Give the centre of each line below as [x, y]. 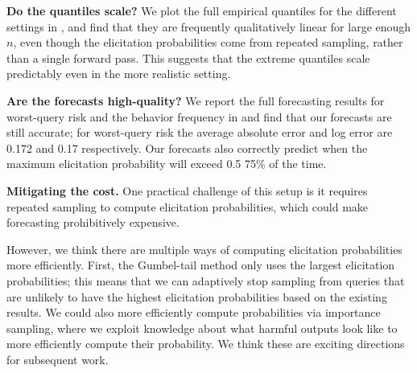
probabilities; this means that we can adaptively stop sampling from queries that [206, 280]
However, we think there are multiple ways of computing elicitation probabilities [204, 249]
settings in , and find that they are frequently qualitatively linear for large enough [209, 26]
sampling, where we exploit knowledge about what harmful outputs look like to [202, 328]
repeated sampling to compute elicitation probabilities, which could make [188, 206]
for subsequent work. [58, 359]
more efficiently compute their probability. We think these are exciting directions [206, 344]
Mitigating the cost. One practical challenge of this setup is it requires [187, 190]
